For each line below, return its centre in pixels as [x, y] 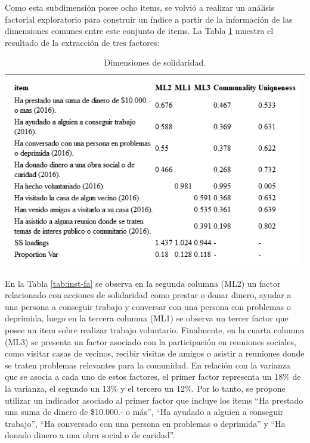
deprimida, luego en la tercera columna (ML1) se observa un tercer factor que [147, 318]
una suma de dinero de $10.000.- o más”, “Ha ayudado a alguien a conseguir [144, 412]
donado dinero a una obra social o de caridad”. [90, 435]
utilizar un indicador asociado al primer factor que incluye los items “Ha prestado [154, 400]
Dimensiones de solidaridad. [155, 62]
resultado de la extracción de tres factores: [82, 42]
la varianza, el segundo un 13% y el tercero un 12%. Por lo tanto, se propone [145, 388]
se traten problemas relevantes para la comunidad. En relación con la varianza [148, 365]
